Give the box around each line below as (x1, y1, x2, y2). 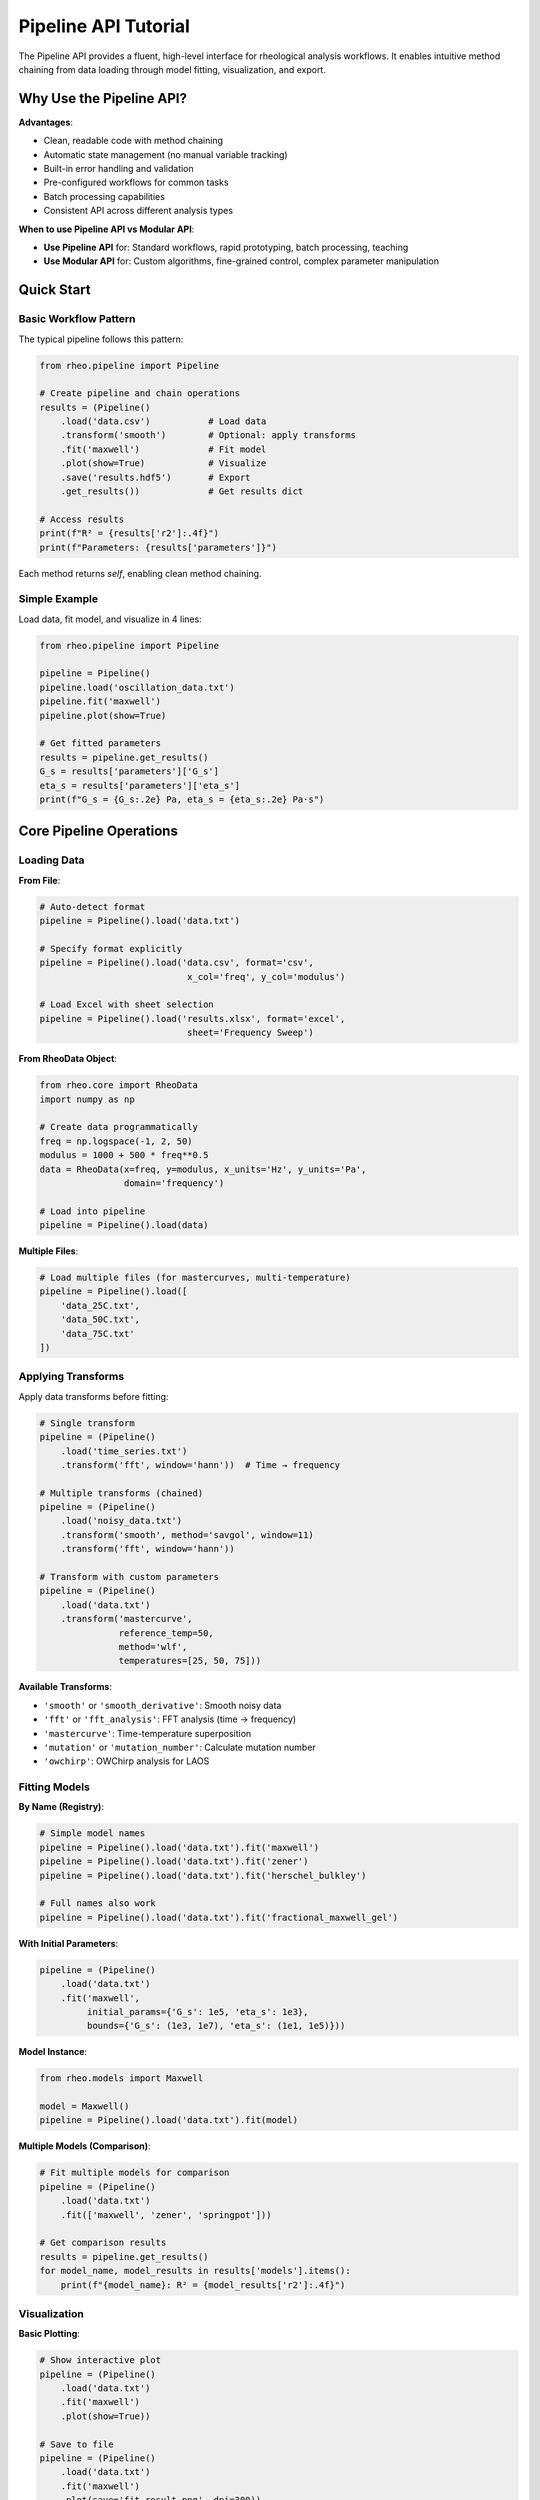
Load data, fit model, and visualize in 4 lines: (18, 613, 202, 625)
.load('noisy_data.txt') (60, 1515, 183, 1527)
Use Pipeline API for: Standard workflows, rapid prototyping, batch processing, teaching (43, 241, 409, 253)
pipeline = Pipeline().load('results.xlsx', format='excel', (39, 1013, 346, 1024)
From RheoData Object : (18, 1053, 117, 1065)
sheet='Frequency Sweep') (186, 1027, 314, 1039)
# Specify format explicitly (39, 943, 183, 954)
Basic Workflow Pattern (18, 312, 136, 326)
